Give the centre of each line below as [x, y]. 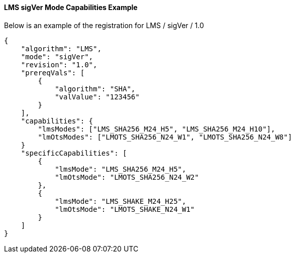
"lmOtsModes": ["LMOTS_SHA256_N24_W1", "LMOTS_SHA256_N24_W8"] [165, 137]
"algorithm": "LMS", [61, 48]
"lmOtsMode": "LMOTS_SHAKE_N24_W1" [125, 209]
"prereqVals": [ [53, 73]
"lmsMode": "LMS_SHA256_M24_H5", [121, 169]
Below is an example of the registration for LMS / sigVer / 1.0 [104, 25]
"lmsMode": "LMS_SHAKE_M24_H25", [121, 201]
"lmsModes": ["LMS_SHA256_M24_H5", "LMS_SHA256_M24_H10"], [157, 129]
